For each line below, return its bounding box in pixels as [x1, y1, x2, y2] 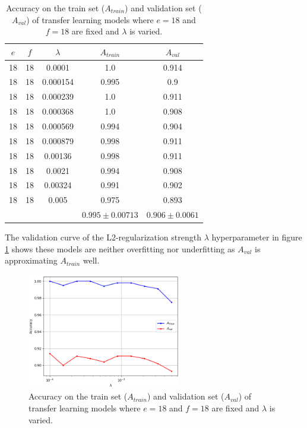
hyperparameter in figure [211, 231, 302, 243]
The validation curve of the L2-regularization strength [5, 231, 202, 243]
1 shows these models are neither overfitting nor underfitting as [5, 242, 235, 255]
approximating [5, 254, 58, 267]
